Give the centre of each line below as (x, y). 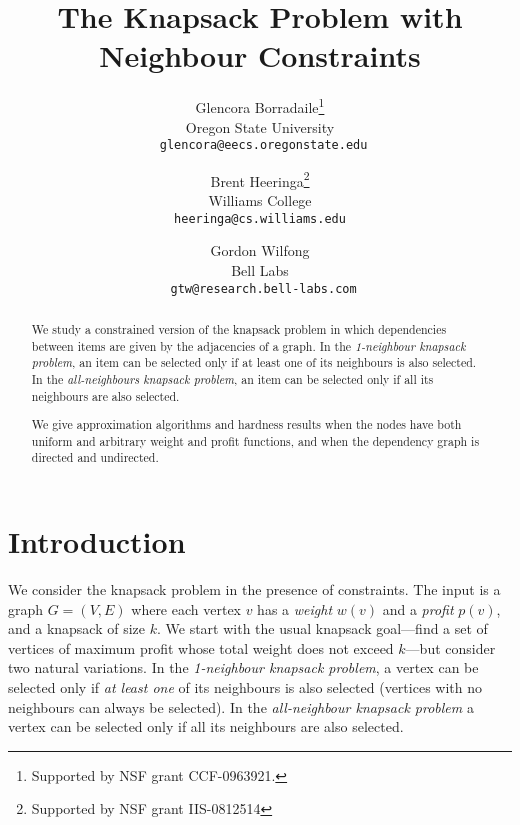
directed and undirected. (95, 457)
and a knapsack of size (77, 628)
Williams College (260, 200)
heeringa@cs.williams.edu (260, 218)
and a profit (418, 608)
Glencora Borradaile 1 (260, 105)
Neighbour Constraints (260, 55)
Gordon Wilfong (260, 250)
